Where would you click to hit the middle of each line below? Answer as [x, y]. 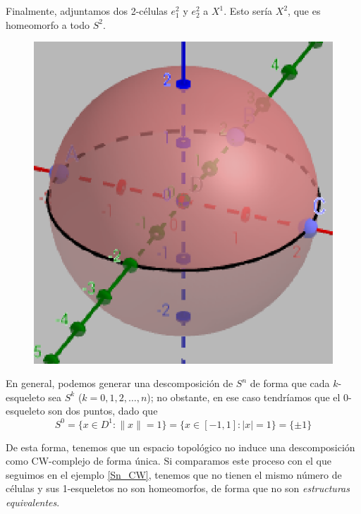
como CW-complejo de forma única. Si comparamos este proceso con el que [169, 461]
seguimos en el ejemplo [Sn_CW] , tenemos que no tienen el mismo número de [174, 474]
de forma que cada [290, 383]
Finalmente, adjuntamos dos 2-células [87, 11]
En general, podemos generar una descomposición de [120, 383]
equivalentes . [33, 502]
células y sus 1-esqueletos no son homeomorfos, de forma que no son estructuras [178, 488]
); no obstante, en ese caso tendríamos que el [244, 397]
